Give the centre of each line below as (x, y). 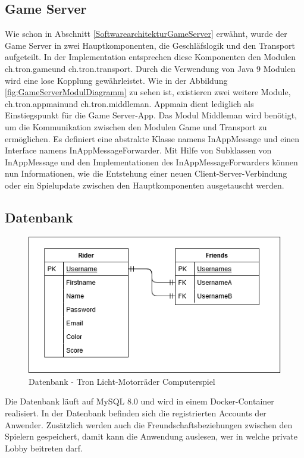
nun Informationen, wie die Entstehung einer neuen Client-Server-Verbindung (146, 173)
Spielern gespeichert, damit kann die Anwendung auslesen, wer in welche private (151, 436)
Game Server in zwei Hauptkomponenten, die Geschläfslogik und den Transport (150, 45)
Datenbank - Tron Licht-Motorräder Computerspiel (122, 381)
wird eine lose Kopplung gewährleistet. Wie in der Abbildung (116, 80)
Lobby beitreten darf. (44, 448)
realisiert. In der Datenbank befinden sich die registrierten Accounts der (136, 413)
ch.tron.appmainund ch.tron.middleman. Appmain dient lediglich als (129, 103)
